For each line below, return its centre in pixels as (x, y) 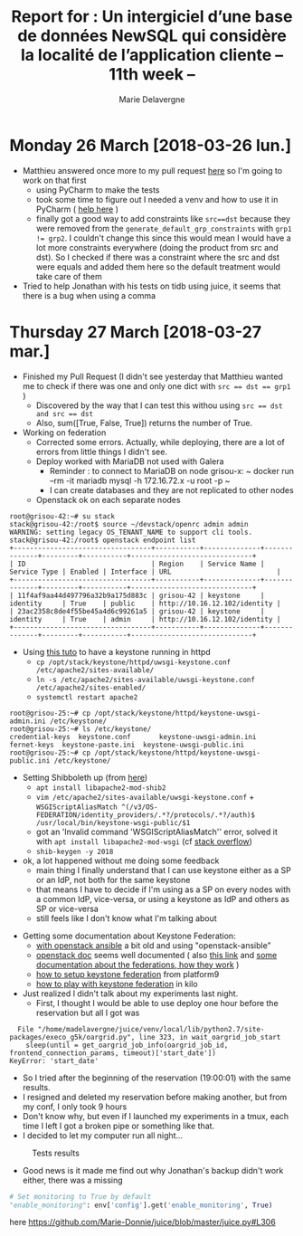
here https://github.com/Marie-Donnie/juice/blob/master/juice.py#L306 (142, 1222)
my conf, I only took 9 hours (75, 1107)
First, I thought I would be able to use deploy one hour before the (157, 1003)
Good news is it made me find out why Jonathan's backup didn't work (153, 1170)
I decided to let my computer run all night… (103, 1135)
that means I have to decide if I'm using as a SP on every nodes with (163, 889)
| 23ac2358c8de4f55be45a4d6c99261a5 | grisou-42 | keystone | (137, 611)
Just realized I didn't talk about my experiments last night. (130, 994)
